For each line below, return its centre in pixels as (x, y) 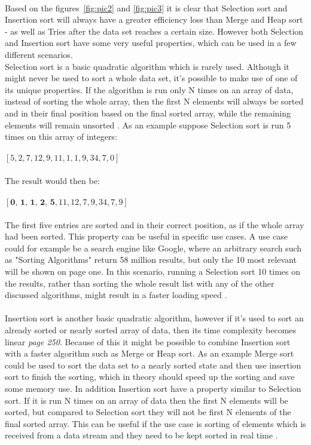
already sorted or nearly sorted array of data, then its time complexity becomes (151, 330)
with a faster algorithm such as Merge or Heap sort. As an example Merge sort (150, 353)
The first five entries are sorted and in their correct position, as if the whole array (155, 224)
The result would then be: (52, 180)
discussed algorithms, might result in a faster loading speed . (116, 295)
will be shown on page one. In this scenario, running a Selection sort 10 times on (153, 271)
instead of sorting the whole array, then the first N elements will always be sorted (154, 101)
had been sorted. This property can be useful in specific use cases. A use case (146, 236)
